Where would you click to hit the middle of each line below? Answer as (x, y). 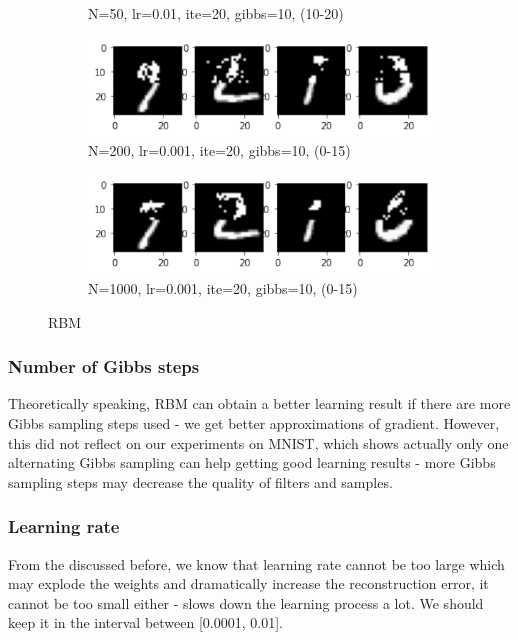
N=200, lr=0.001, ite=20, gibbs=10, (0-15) (219, 150)
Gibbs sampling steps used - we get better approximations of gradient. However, (254, 422)
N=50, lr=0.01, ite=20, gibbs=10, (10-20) (216, 13)
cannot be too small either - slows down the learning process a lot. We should (246, 602)
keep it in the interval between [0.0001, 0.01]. (145, 622)
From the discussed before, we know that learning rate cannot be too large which (256, 563)
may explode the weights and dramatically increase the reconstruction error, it (248, 583)
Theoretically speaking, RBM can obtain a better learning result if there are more (259, 403)
